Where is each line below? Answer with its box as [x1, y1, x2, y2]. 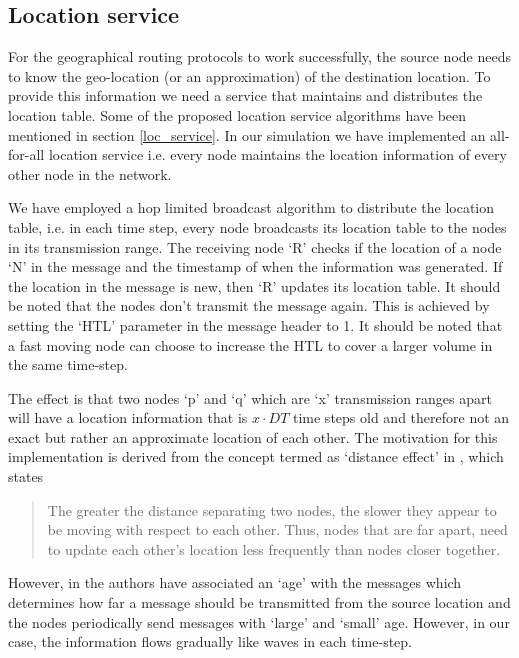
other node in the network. [8, 163, 172, 184]
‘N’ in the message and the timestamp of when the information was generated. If [8, 256, 503, 277]
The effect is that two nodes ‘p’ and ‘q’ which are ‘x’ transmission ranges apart [8, 387, 492, 408]
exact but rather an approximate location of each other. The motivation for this [8, 426, 498, 447]
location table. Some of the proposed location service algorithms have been [8, 104, 467, 125]
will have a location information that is [8, 407, 248, 428]
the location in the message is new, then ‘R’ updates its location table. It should [8, 275, 501, 296]
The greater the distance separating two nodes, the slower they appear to [47, 499, 497, 520]
